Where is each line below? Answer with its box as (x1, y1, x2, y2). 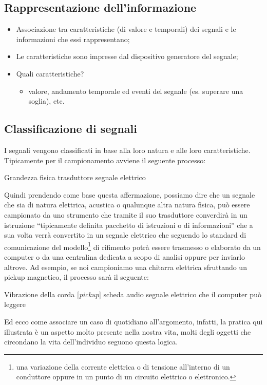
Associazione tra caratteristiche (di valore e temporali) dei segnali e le (16, 24, 236, 34)
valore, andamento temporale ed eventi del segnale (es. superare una (28, 85, 243, 96)
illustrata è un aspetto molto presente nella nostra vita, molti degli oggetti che (4, 326, 251, 337)
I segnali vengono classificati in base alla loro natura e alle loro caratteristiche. (4, 144, 251, 155)
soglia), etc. (28, 95, 65, 106)
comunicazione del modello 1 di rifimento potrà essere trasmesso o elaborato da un (4, 240, 261, 252)
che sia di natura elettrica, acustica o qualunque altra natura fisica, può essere (4, 199, 250, 210)
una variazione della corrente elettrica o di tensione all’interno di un (16, 361, 230, 372)
